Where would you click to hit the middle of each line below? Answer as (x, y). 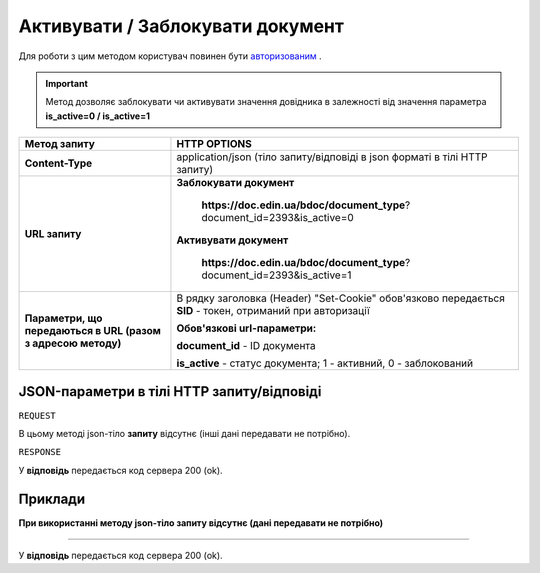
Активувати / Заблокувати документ (181, 26)
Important (67, 83)
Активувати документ (232, 240)
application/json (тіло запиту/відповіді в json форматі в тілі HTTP (332, 157)
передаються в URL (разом (93, 331)
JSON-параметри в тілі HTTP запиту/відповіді (170, 391)
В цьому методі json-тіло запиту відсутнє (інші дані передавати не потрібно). (184, 434)
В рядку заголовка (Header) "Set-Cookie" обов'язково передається (340, 298)
